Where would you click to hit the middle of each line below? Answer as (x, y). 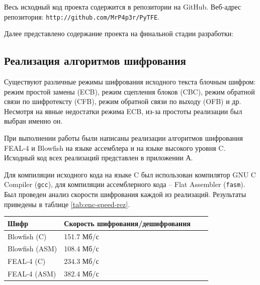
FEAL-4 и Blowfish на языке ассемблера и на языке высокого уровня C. (115, 148)
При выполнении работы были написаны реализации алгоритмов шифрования (124, 138)
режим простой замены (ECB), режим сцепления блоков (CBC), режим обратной (129, 91)
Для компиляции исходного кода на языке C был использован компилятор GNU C (130, 174)
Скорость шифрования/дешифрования (127, 223)
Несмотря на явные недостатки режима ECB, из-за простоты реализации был (123, 111)
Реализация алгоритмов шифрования (95, 61)
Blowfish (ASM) (32, 249)
